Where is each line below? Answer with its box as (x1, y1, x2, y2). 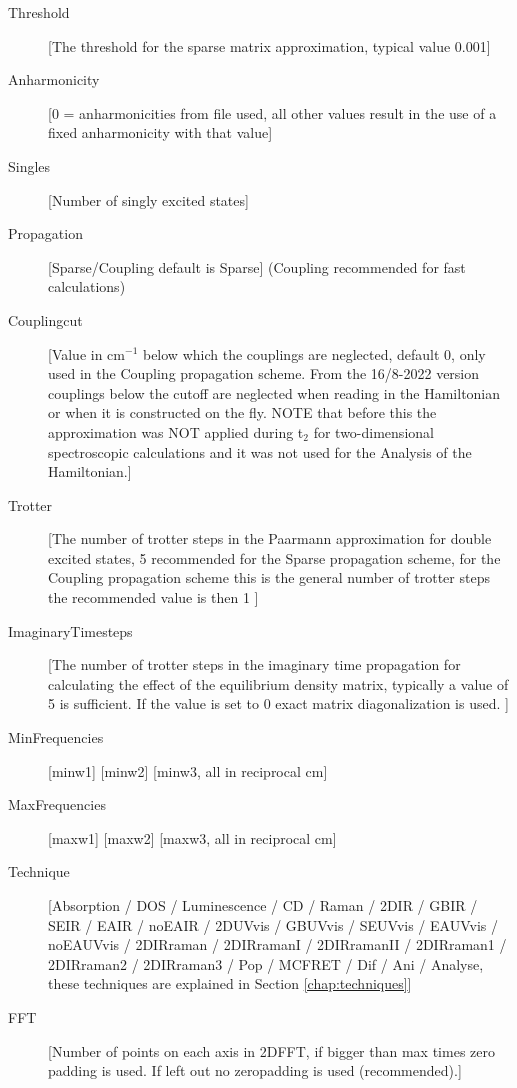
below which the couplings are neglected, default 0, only (142, 343, 486, 364)
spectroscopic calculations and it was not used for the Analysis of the (48, 441, 472, 462)
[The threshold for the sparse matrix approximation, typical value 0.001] (48, 35, 491, 56)
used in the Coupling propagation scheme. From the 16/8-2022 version (48, 363, 480, 384)
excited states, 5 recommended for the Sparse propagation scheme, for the (48, 547, 501, 568)
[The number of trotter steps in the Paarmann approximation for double (48, 528, 492, 549)
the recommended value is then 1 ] (48, 587, 259, 608)
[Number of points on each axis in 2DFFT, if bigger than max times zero (48, 1040, 495, 1061)
